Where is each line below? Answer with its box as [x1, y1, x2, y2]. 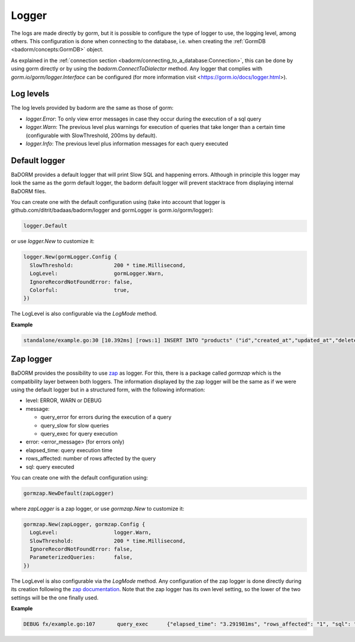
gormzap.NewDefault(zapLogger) [23, 489, 115, 497]
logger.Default [23, 222, 67, 229]
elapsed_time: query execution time [25, 446, 112, 453]
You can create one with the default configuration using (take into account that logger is [11, 199, 226, 206]
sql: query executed [25, 463, 75, 470]
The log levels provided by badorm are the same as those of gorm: [11, 104, 174, 112]
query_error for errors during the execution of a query [40, 414, 172, 421]
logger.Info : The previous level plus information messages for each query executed [25, 140, 228, 147]
